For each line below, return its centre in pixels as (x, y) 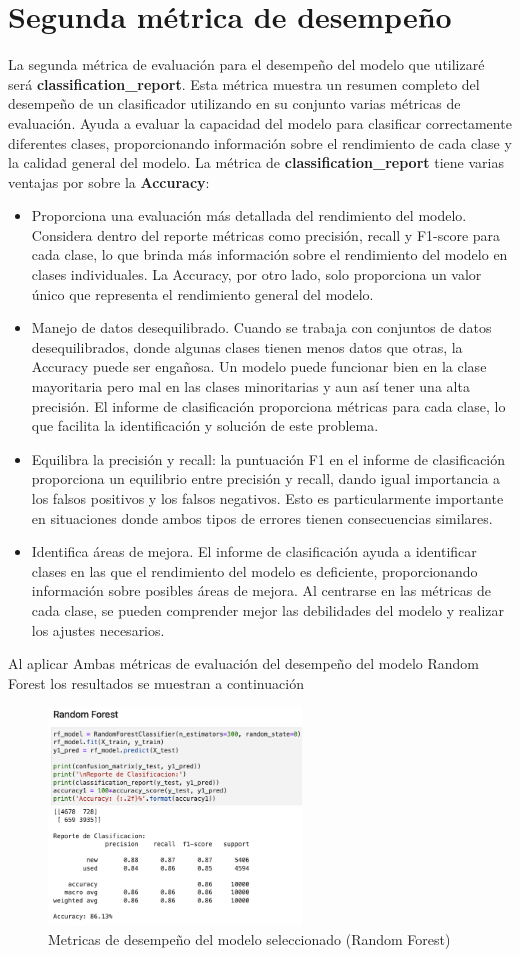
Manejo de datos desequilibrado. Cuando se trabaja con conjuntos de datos (261, 327)
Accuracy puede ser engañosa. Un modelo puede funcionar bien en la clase (259, 366)
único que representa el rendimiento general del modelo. (202, 293)
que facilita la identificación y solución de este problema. (205, 425)
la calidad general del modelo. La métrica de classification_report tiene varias (256, 162)
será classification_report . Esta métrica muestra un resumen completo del (244, 83)
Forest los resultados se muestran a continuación (156, 682)
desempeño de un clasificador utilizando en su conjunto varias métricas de (234, 103)
